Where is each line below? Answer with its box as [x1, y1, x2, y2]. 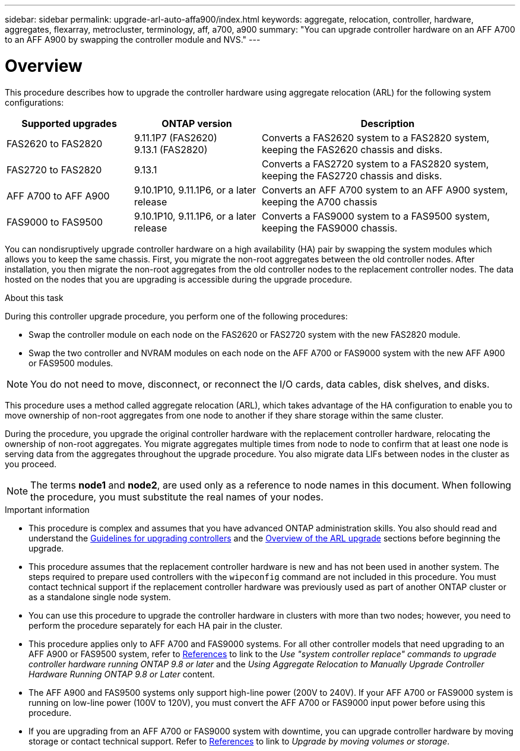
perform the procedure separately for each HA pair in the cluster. [28, 620, 283, 630]
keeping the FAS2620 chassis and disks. [262, 143, 443, 156]
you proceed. [5, 458, 57, 469]
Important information [5, 504, 90, 515]
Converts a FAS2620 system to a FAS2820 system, [262, 131, 490, 144]
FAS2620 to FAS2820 [7, 137, 103, 150]
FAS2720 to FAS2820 [7, 163, 102, 176]
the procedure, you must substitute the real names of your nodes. [30, 490, 324, 503]
